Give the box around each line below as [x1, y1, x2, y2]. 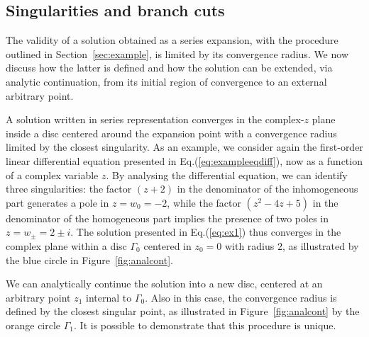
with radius [224, 238, 275, 253]
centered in [143, 238, 192, 253]
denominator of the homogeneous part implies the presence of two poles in [6, 210, 329, 225]
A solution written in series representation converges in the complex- [6, 112, 304, 127]
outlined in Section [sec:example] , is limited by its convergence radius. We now [6, 46, 349, 61]
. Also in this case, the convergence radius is [145, 290, 337, 304]
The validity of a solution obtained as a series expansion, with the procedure [6, 33, 338, 47]
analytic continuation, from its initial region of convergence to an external [6, 74, 327, 88]
